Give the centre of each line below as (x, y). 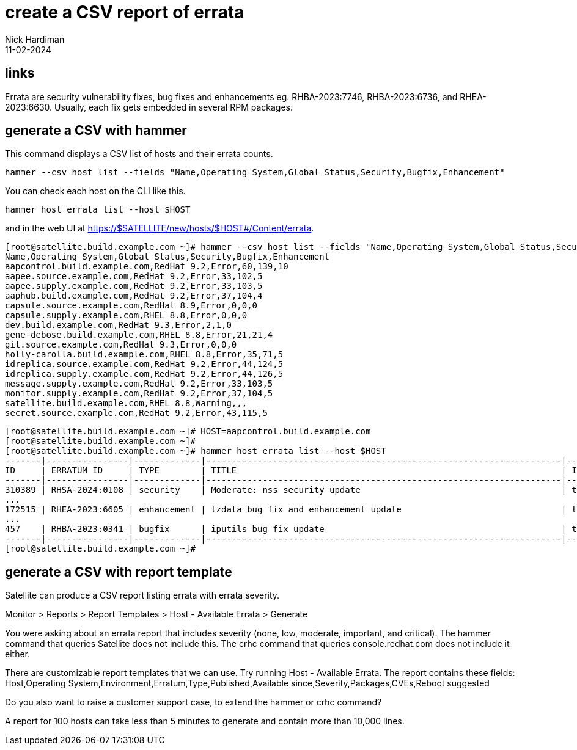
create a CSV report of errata (125, 12)
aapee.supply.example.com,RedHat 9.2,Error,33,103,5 (134, 286)
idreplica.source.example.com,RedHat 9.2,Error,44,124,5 (144, 364)
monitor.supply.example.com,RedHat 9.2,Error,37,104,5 (139, 394)
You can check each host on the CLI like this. (95, 191)
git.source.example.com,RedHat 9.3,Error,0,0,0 (121, 345)
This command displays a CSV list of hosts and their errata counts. (139, 154)
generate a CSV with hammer (96, 131)
